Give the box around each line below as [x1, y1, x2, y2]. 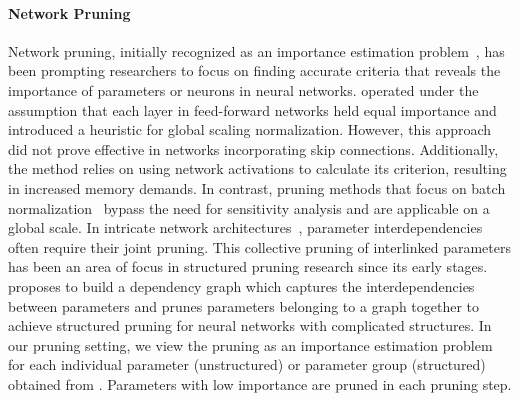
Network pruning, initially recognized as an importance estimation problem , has [8, 40, 505, 61]
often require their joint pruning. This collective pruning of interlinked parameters [8, 236, 511, 257]
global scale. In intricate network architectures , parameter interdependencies [8, 217, 483, 238]
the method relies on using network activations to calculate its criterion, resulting [8, 158, 507, 179]
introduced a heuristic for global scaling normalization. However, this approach [8, 119, 492, 140]
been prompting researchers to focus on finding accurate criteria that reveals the [8, 60, 501, 81]
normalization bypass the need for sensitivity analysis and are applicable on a [8, 197, 490, 218]
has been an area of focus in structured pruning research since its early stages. [8, 256, 488, 277]
